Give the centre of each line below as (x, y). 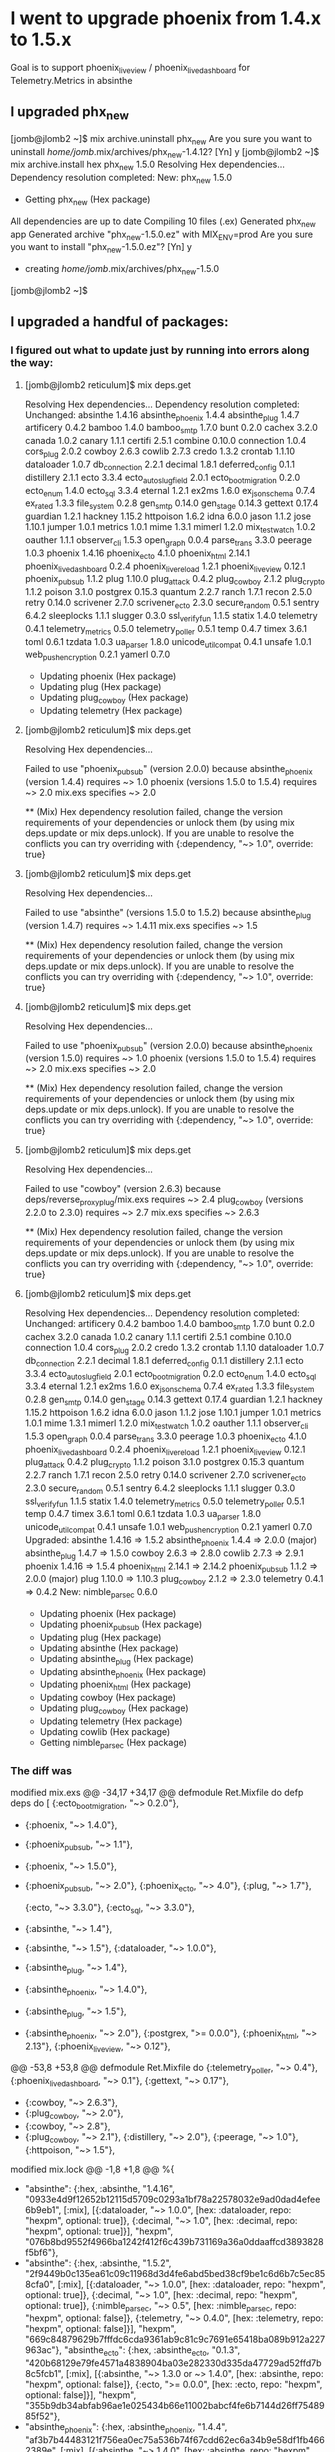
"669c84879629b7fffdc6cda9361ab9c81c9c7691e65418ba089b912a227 (175, 2339)
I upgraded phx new (70, 113)
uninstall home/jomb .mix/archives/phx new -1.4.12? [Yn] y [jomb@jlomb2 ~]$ (165, 152)
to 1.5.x (41, 39)
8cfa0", (40, 2284)
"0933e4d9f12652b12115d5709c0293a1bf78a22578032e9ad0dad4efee (172, 2199)
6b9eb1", (43, 2209)
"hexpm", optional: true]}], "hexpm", (98, 2231)
